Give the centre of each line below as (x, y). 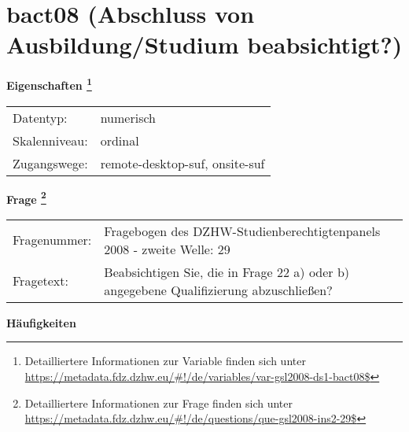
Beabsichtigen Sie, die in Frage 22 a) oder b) (227, 271)
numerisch (128, 117)
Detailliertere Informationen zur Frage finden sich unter (159, 402)
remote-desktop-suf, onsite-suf (182, 163)
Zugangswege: (50, 163)
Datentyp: (40, 117)
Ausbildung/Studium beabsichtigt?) (204, 44)
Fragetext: (41, 281)
